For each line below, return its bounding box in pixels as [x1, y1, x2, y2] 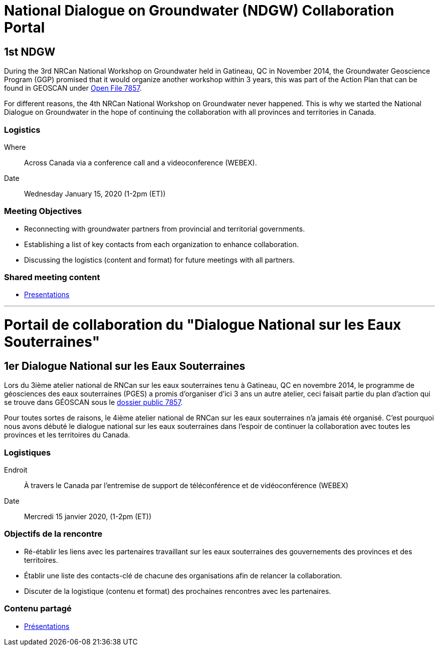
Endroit [4, 466, 28, 475]
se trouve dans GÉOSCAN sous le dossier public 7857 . [4, 398, 183, 407]
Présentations [24, 621, 70, 630]
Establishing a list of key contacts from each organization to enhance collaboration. [24, 240, 299, 249]
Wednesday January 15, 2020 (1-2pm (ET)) [24, 189, 166, 198]
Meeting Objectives [4, 206, 82, 216]
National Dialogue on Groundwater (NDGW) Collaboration [4, 2, 394, 19]
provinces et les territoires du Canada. [4, 430, 130, 440]
